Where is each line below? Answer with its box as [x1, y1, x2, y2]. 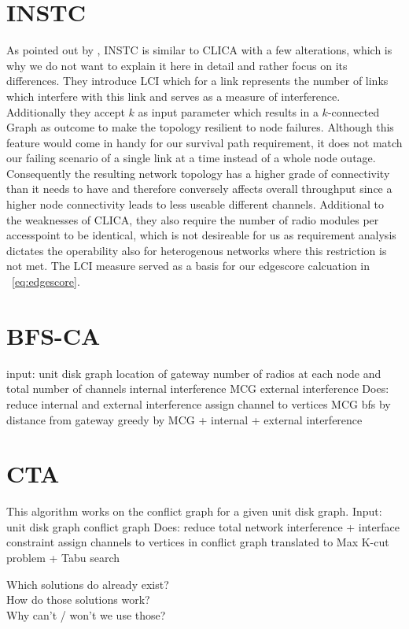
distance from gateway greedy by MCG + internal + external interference [6, 411, 363, 427]
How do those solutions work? [6, 591, 150, 608]
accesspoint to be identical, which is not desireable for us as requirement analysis [6, 227, 396, 243]
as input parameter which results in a [138, 103, 319, 120]
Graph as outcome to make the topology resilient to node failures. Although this [6, 119, 394, 135]
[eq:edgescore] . [12, 273, 80, 290]
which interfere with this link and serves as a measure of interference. [6, 87, 341, 104]
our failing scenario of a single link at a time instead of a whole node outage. [6, 150, 376, 166]
